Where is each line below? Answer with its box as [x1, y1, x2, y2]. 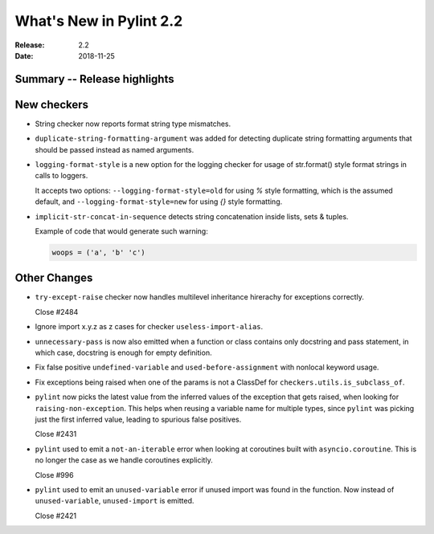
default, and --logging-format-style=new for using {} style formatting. [35, 197, 283, 206]
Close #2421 [35, 511, 76, 520]
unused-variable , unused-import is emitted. [35, 496, 194, 506]
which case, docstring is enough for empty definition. [35, 348, 212, 357]
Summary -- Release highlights [14, 72, 174, 86]
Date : [14, 51, 34, 60]
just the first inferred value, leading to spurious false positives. [35, 414, 242, 424]
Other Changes [14, 271, 93, 285]
